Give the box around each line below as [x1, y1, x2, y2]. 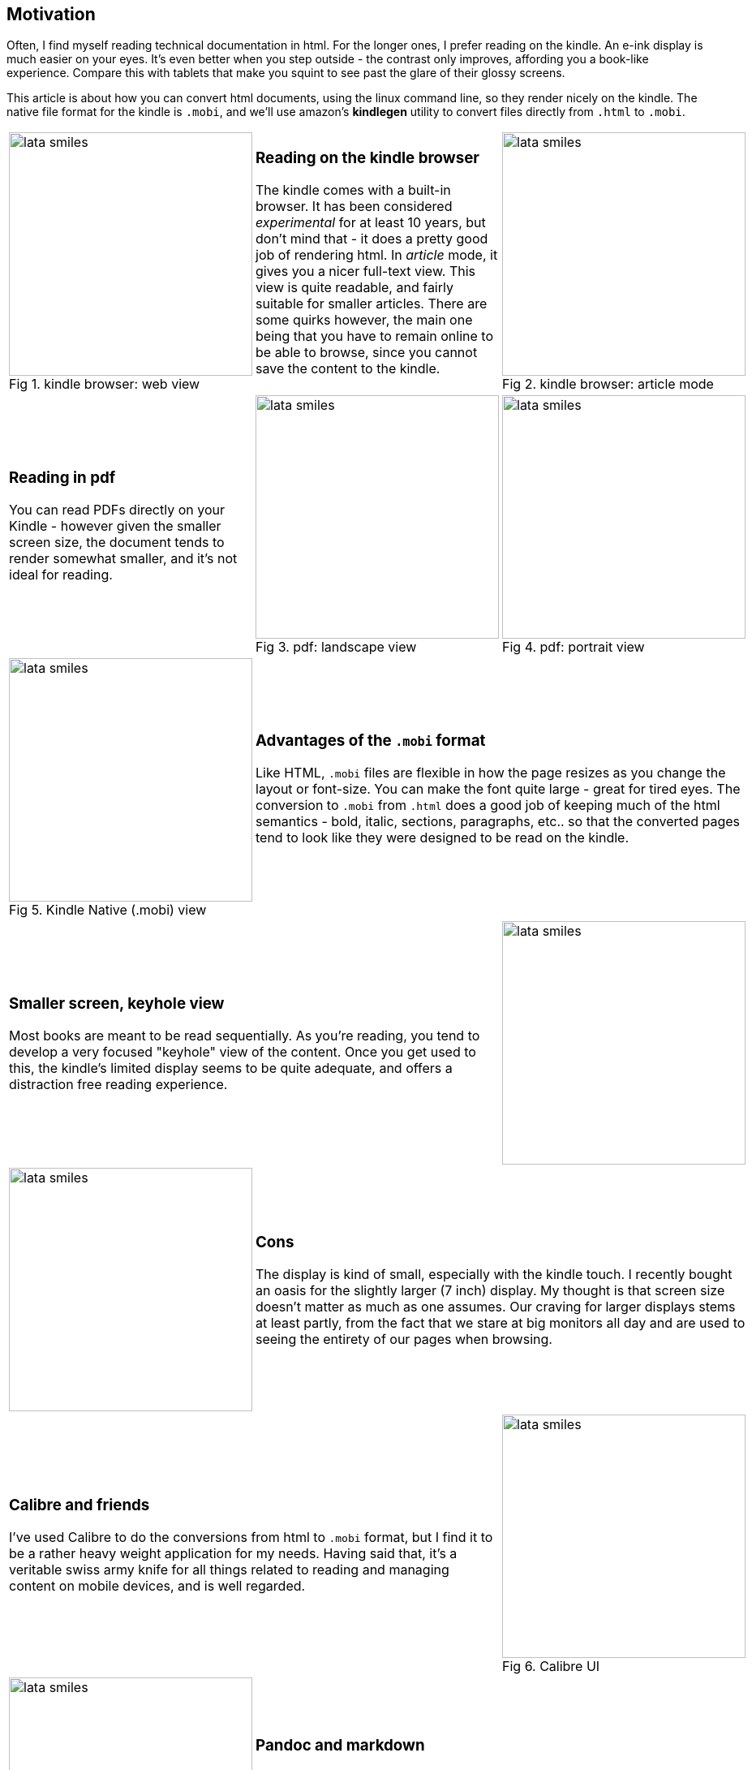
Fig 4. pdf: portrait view [502, 639, 645, 656]
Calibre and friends [9, 1495, 150, 1514]
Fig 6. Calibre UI [502, 1658, 600, 1675]
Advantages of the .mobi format [256, 730, 486, 750]
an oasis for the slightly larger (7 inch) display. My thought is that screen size [256, 1282, 725, 1299]
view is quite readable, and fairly [256, 279, 453, 296]
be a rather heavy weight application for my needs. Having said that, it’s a [9, 1545, 458, 1562]
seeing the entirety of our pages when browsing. [256, 1331, 552, 1348]
